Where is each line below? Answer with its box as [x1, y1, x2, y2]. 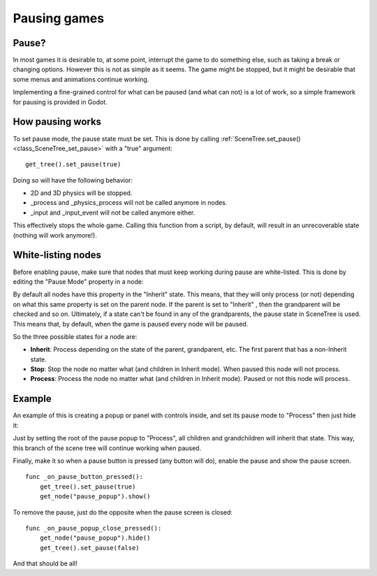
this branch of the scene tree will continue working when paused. [13, 444, 202, 452]
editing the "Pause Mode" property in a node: [13, 277, 144, 286]
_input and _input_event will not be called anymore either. [30, 208, 195, 217]
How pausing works [13, 116, 101, 128]
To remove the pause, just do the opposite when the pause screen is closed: [13, 507, 233, 517]
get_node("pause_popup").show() [39, 493, 151, 501]
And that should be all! [13, 559, 78, 568]
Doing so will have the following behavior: [13, 175, 133, 185]
